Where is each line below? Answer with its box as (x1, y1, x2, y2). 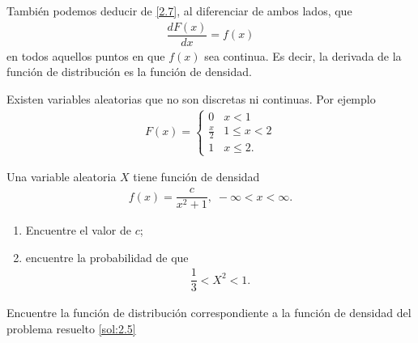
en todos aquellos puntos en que (6, 47, 165, 64)
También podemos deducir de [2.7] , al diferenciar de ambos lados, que (6, 2, 352, 19)
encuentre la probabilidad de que (25, 248, 189, 265)
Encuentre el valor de (25, 222, 131, 239)
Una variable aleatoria (6, 168, 117, 185)
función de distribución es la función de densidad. (6, 63, 252, 80)
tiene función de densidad (133, 168, 260, 185)
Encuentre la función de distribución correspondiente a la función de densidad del (6, 304, 412, 321)
